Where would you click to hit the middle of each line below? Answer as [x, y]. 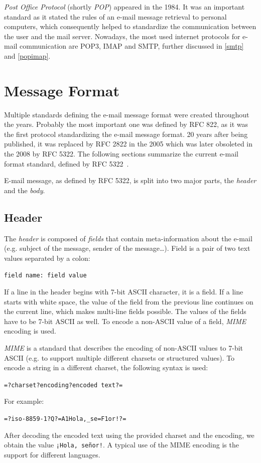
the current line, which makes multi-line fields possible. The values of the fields [125, 311]
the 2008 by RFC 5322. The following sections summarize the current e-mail [121, 154]
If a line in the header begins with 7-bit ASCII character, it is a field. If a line [124, 292]
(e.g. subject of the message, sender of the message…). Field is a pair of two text [127, 248]
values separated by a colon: [47, 258]
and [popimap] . [27, 55]
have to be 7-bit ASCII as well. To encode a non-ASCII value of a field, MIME [125, 321]
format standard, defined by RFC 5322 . [67, 163]
